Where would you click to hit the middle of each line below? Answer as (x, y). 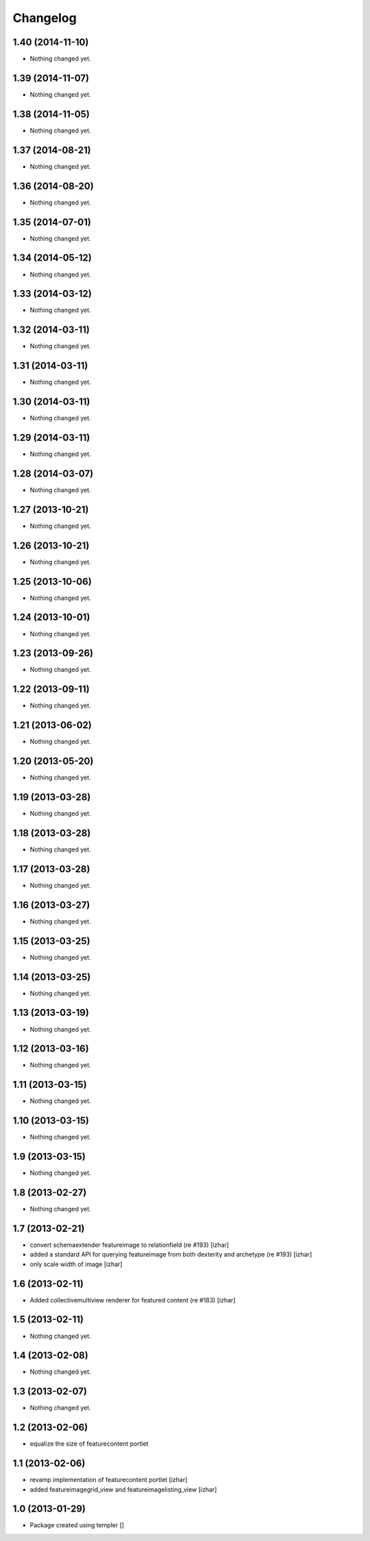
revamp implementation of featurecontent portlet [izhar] (109, 1480)
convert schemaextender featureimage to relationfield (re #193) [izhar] (129, 1245)
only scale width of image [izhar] (76, 1264)
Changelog (45, 18)
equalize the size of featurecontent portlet (89, 1444)
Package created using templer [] (77, 1525)
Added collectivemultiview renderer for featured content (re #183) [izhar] (133, 1300)
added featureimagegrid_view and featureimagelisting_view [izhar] (123, 1489)
